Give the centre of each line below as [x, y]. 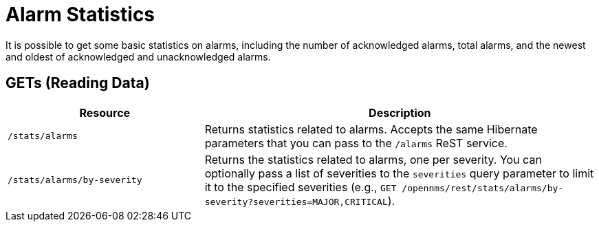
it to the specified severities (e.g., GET [301, 187]
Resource [105, 112]
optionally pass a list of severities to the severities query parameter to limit [399, 173]
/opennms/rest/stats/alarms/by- [483, 188]
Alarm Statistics [80, 14]
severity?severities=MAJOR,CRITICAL [296, 202]
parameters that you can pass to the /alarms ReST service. [356, 143]
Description [400, 112]
